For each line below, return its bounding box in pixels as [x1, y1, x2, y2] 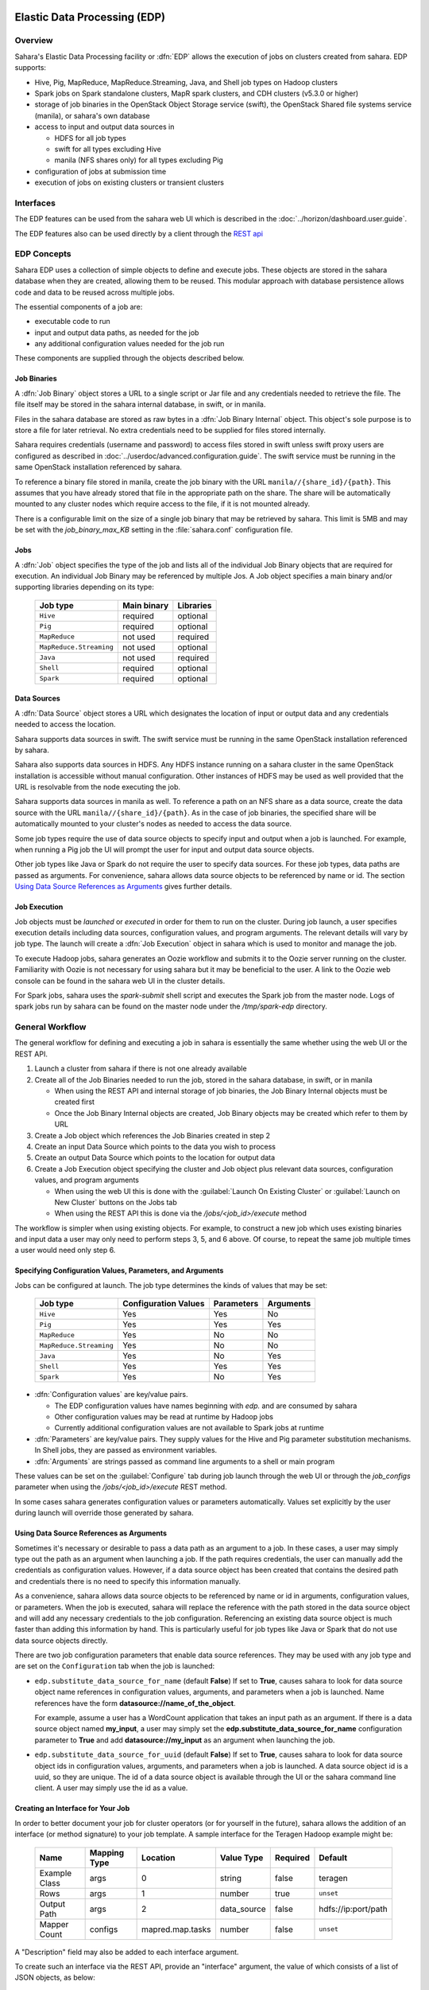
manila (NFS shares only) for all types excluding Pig [54, 155, 224, 165]
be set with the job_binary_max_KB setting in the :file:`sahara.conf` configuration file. [14, 525, 293, 535]
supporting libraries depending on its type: [14, 582, 154, 592]
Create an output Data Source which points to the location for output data [34, 1153, 276, 1162]
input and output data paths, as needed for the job [34, 327, 199, 338]
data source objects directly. [14, 1636, 108, 1645]
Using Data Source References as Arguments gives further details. [14, 882, 232, 892]
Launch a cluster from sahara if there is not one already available [34, 1063, 247, 1074]
